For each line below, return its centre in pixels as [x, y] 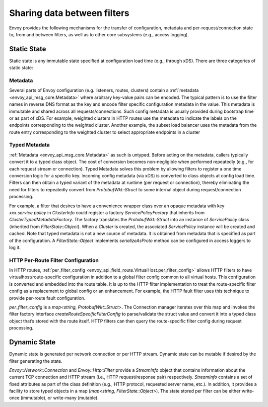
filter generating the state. [36, 361]
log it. [15, 247]
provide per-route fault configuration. [47, 298]
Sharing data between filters [69, 13]
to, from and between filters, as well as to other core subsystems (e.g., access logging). [99, 34]
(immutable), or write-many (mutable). [60, 398]
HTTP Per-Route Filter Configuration [54, 260]
